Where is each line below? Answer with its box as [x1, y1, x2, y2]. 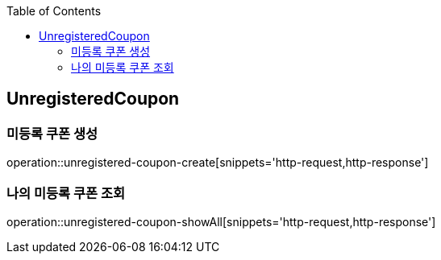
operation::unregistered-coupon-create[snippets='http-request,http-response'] [6, 155, 429, 170]
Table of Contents [6, 4, 102, 18]
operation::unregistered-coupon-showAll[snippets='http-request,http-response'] [6, 214, 436, 229]
